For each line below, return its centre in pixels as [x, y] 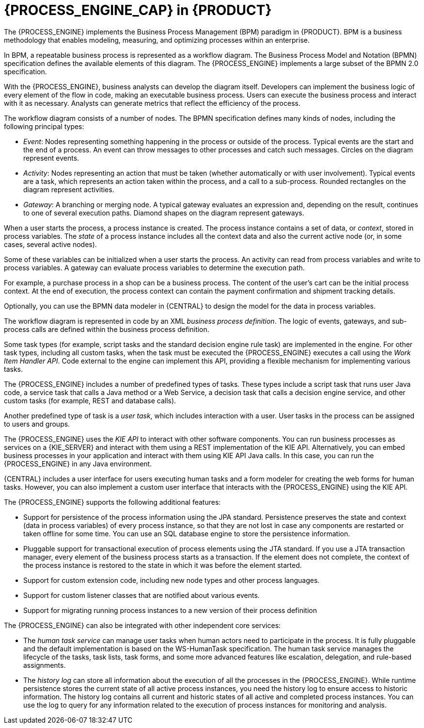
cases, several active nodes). [50, 244]
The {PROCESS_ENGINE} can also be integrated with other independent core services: [142, 625]
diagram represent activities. [69, 189]
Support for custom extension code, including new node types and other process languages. [172, 580]
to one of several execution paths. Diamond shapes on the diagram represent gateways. [164, 213]
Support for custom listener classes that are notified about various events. [141, 595]
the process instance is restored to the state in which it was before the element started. [163, 565]
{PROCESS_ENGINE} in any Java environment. [78, 463]
